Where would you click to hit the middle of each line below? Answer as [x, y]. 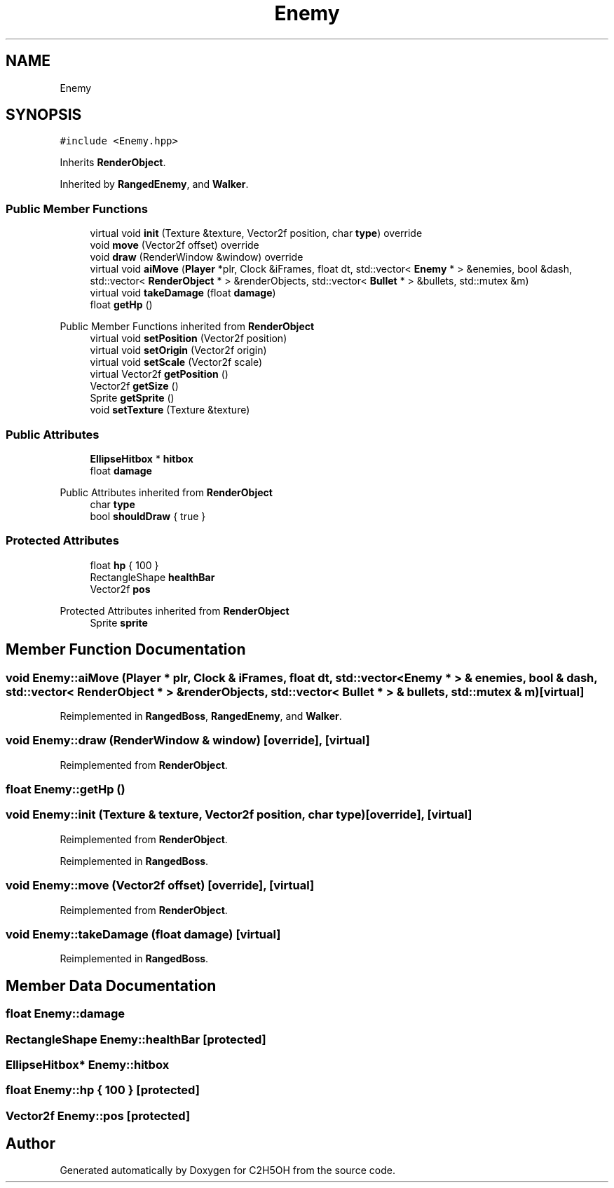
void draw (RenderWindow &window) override [197, 257]
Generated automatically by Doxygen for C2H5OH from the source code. [227, 1170]
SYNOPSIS [44, 115]
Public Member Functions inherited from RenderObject [187, 327]
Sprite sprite [119, 622]
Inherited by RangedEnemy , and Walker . [154, 184]
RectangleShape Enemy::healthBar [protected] [136, 1039]
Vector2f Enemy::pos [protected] [98, 1115]
